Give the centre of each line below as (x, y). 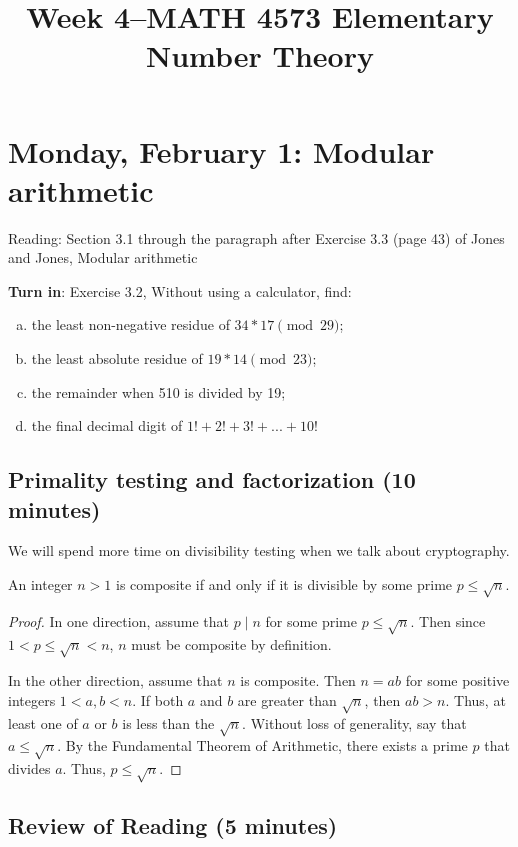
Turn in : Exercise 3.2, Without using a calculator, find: (180, 290)
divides (29, 768)
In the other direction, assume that (115, 680)
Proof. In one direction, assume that (119, 620)
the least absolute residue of (117, 358)
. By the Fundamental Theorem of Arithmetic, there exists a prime (262, 745)
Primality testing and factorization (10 (212, 479)
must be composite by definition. (231, 643)
